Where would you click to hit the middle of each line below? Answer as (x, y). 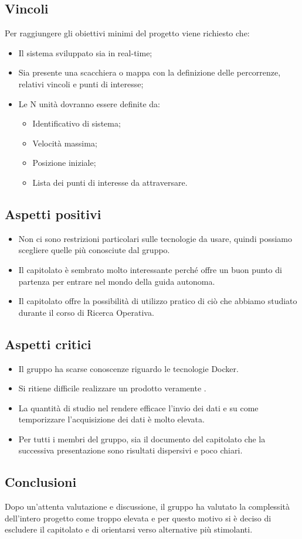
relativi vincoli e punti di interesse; (81, 83)
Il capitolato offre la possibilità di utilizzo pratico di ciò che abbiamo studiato (158, 301)
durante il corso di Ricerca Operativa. (86, 312)
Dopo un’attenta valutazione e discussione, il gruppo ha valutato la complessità (147, 506)
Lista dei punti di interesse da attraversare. (110, 182)
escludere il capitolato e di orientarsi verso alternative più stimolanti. (129, 529)
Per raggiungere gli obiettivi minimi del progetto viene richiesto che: (127, 33)
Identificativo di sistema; (77, 123)
